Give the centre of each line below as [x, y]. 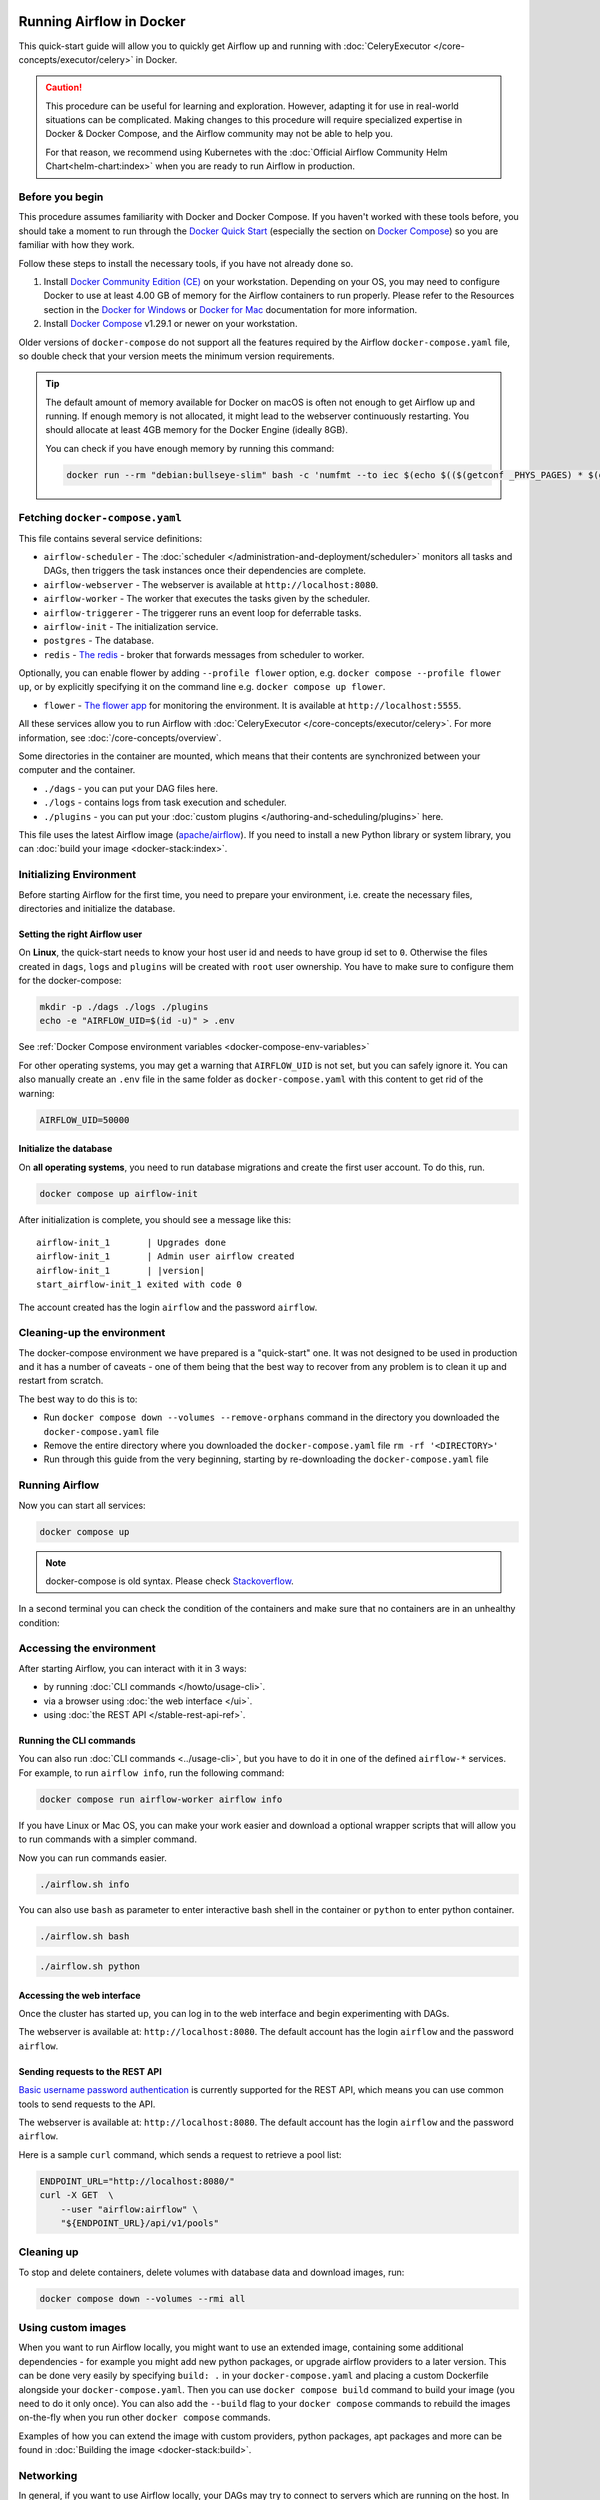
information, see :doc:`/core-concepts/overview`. [120, 737]
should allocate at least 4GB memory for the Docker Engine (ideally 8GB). [197, 430]
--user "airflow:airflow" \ [129, 2209]
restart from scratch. [61, 1381]
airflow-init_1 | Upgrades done [131, 1242]
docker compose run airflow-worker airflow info [161, 1799]
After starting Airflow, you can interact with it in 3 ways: [132, 1668]
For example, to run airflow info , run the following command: [151, 1772]
